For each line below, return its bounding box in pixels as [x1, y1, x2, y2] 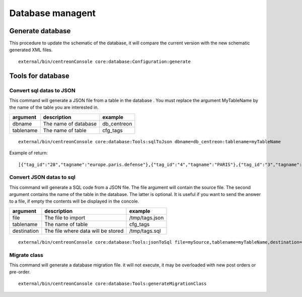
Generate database [9, 27, 71, 35]
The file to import [44, 214, 86, 221]
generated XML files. [9, 47, 53, 53]
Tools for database [9, 71, 70, 80]
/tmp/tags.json [129, 214, 164, 221]
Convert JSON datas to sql [9, 174, 75, 181]
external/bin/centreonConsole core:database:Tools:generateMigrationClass [18, 280, 207, 286]
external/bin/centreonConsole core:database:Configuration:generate [18, 58, 191, 64]
